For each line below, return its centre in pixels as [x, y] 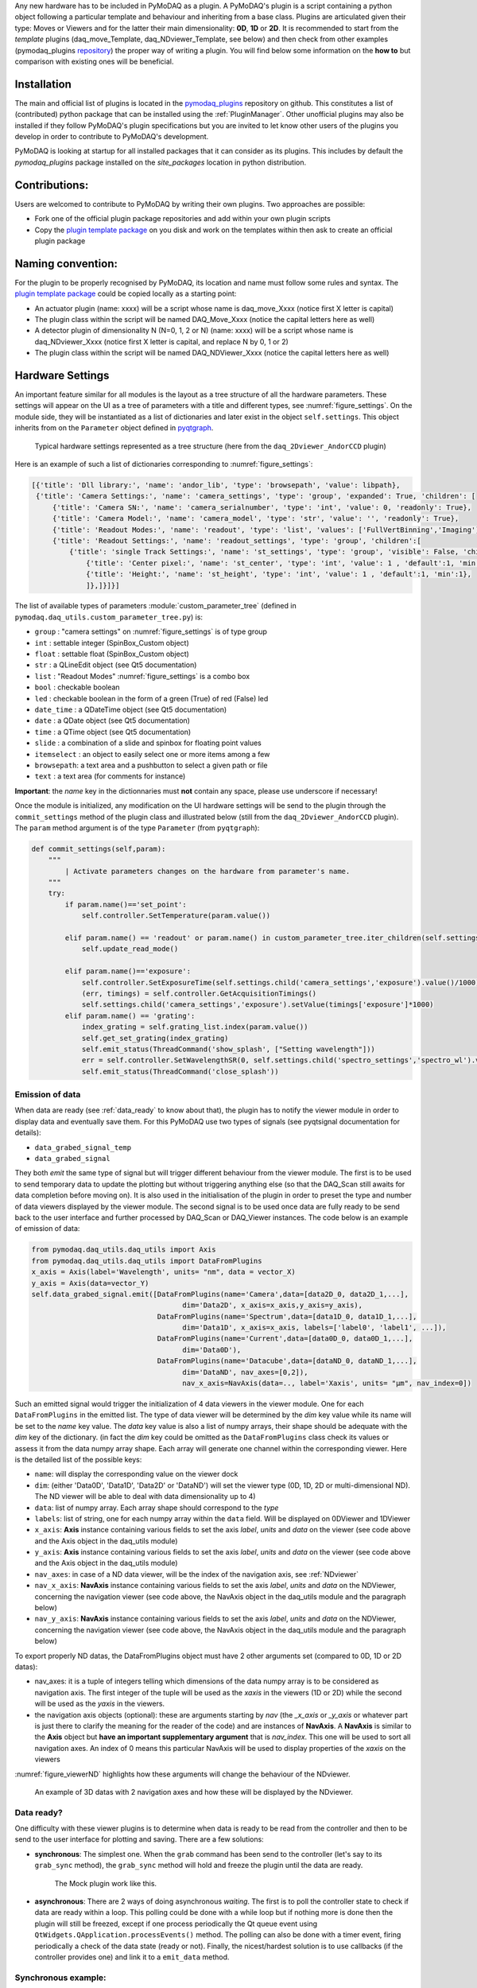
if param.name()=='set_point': [126, 904]
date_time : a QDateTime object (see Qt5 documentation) [131, 709]
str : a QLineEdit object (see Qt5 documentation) [116, 665]
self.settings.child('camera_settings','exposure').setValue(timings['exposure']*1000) [258, 1005]
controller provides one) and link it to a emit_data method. [132, 1957]
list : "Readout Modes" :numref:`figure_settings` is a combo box [142, 676]
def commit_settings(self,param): [99, 848]
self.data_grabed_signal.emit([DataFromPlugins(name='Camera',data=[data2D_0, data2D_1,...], [220, 1294]
